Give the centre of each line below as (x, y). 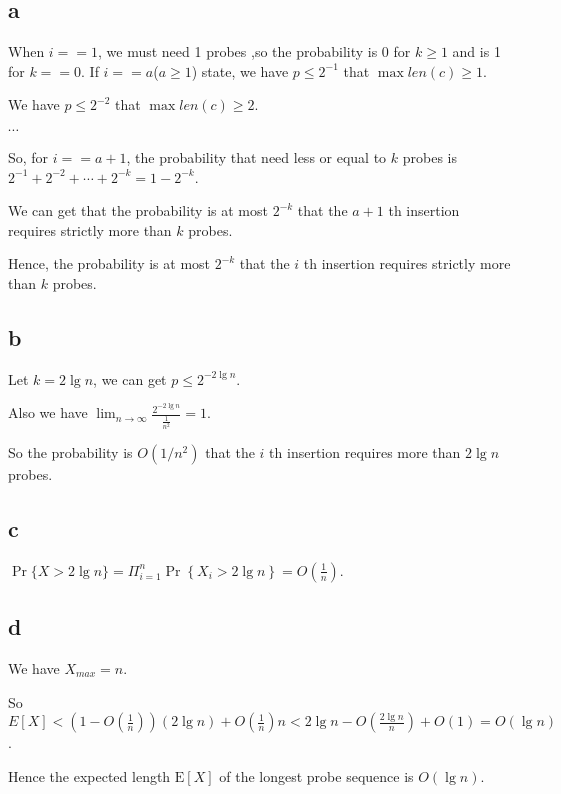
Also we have (48, 412)
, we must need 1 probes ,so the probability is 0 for (254, 51)
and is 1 (476, 51)
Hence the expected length (89, 775)
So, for (28, 156)
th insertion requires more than (365, 451)
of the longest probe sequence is (316, 775)
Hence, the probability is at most (109, 263)
